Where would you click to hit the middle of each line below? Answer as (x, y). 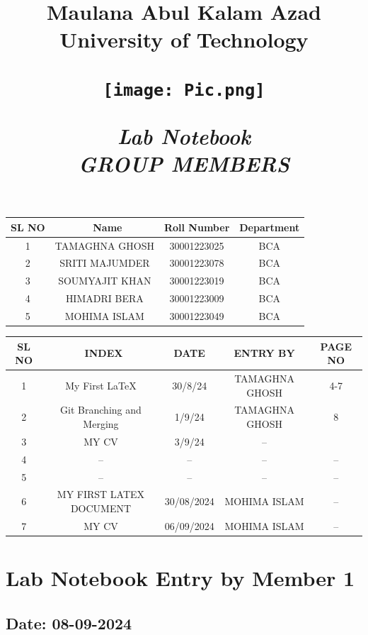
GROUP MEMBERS (184, 164)
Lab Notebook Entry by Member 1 (180, 578)
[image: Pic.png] (184, 90)
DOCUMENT (101, 508)
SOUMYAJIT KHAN (105, 281)
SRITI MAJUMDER (105, 263)
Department (270, 227)
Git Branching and (101, 410)
